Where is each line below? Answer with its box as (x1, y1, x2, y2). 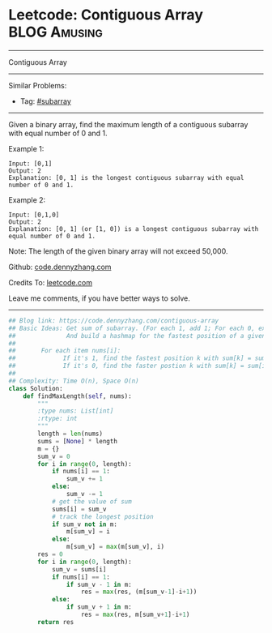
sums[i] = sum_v (51, 505, 107, 513)
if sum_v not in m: (51, 520, 117, 528)
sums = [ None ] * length (37, 437, 117, 445)
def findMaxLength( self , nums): (23, 391, 132, 400)
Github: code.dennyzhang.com (8, 262, 112, 272)
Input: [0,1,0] (8, 211, 60, 219)
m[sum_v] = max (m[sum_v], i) (66, 543, 164, 551)
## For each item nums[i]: (8, 347, 121, 355)
